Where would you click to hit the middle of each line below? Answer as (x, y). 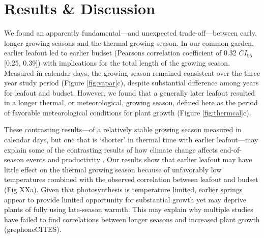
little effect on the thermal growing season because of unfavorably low (113, 169)
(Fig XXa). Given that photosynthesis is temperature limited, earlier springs (123, 189)
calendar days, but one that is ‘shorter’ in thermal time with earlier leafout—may (131, 140)
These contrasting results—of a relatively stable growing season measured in (123, 129)
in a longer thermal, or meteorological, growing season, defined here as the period (131, 102)
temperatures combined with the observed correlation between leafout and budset (131, 179)
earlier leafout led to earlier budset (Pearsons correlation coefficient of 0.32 (120, 53)
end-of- (231, 149)
